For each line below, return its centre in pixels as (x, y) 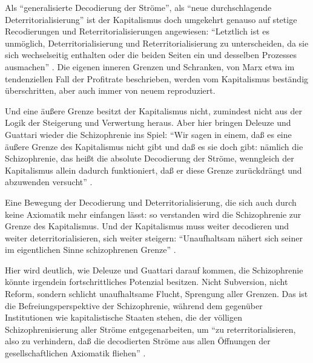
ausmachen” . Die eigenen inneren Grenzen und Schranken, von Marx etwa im (150, 66)
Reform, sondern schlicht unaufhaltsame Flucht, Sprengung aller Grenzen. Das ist (156, 294)
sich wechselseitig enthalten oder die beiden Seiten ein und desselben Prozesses (151, 55)
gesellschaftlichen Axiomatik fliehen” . (75, 353)
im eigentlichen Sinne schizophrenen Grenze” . (91, 250)
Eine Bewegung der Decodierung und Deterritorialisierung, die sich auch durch (151, 202)
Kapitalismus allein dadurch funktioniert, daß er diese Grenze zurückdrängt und (153, 170)
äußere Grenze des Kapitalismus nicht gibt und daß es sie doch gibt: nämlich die (154, 146)
